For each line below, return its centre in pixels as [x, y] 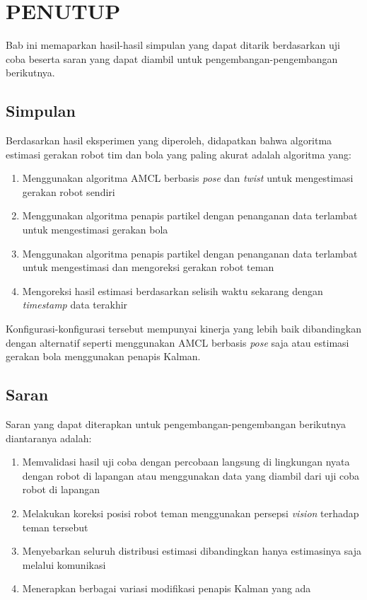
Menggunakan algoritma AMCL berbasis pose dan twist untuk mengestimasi [188, 178]
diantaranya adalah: [49, 438]
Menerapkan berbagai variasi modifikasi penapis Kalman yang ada [167, 588]
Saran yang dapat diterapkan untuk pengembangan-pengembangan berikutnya [176, 424]
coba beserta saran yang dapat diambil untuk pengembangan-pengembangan [172, 58]
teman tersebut [55, 527]
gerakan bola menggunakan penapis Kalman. [103, 356]
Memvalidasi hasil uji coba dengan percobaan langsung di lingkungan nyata [186, 462]
